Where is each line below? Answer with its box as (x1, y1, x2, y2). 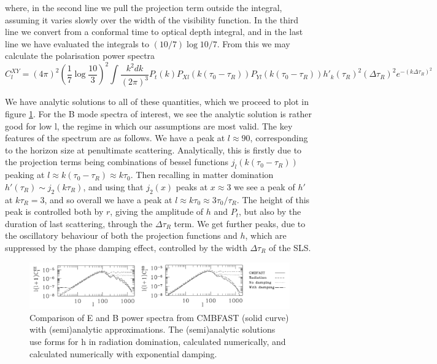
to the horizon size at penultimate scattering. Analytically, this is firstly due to (5, 143, 302, 156)
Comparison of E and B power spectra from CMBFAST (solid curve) (29, 311, 289, 323)
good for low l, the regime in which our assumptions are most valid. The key (5, 119, 293, 132)
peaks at (176, 180, 208, 193)
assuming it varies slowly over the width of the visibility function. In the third (5, 13, 299, 26)
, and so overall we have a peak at (44, 193, 172, 206)
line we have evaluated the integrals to (5, 37, 149, 50)
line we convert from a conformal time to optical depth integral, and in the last (5, 25, 303, 38)
